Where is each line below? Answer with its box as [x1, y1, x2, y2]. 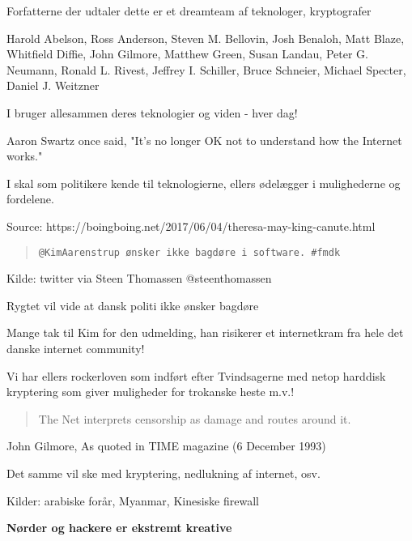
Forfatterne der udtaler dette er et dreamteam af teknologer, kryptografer [6, 2, 372, 19]
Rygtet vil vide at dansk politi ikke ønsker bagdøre [6, 296, 259, 313]
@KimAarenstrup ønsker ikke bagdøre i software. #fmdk [38, 246, 341, 258]
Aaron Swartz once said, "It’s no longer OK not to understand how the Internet [6, 131, 402, 148]
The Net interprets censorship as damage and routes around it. [38, 410, 351, 427]
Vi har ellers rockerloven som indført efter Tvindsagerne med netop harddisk [6, 367, 386, 384]
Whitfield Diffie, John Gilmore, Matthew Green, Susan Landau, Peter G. [6, 45, 368, 62]
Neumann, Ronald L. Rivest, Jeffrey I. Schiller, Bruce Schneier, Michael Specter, [6, 61, 406, 78]
